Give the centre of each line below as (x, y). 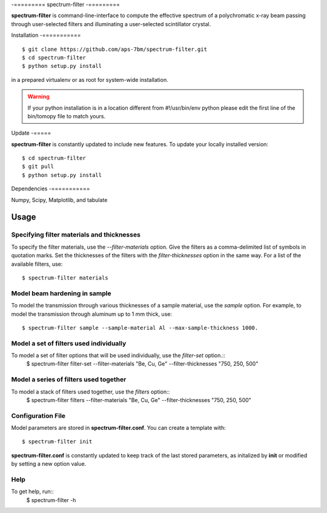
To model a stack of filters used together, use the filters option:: (91, 392)
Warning (38, 96)
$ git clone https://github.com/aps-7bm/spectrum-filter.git (114, 49)
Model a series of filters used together (69, 380)
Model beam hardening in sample (61, 293)
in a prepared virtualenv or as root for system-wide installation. (90, 79)
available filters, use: (37, 264)
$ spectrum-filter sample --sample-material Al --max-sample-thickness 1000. (140, 328)
